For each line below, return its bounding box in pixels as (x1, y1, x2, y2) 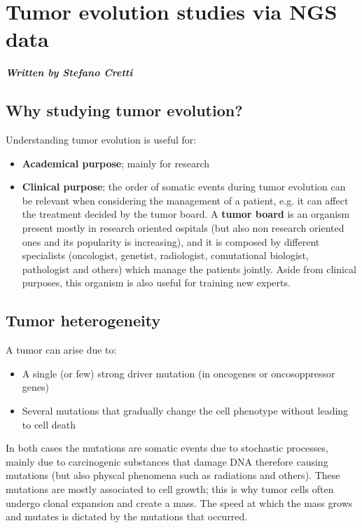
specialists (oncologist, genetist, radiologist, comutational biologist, (22, 248, 309, 263)
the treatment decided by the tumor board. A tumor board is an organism (22, 207, 350, 221)
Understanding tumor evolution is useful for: (6, 132, 197, 147)
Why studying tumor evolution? (6, 99, 243, 121)
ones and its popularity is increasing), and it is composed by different (22, 234, 320, 249)
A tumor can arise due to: (6, 342, 117, 357)
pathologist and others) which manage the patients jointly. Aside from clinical (22, 261, 356, 276)
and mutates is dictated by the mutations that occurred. (6, 509, 248, 524)
